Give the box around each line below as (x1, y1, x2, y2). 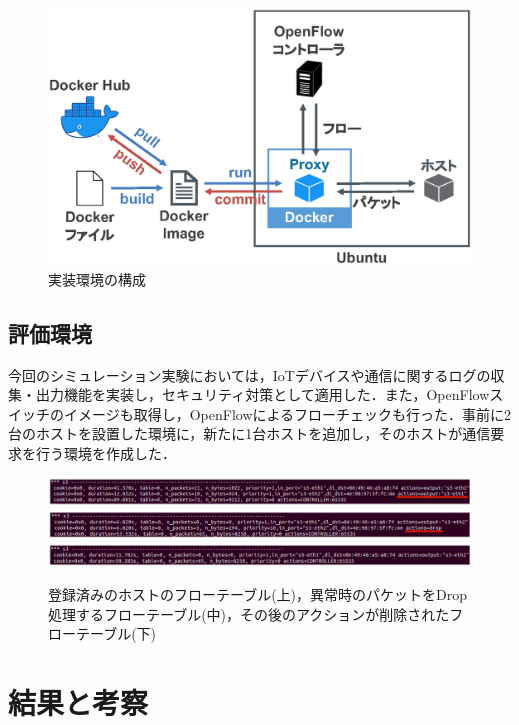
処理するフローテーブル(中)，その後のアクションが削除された (48, 603, 450, 624)
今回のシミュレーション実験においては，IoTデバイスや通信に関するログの (8, 364, 491, 385)
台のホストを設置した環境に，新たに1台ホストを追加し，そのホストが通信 (8, 423, 491, 444)
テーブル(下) (75, 623, 157, 644)
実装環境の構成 (48, 268, 146, 289)
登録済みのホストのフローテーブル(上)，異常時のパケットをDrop (48, 584, 468, 605)
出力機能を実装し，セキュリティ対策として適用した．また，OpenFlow (35, 384, 490, 405)
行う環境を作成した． (35, 442, 176, 463)
